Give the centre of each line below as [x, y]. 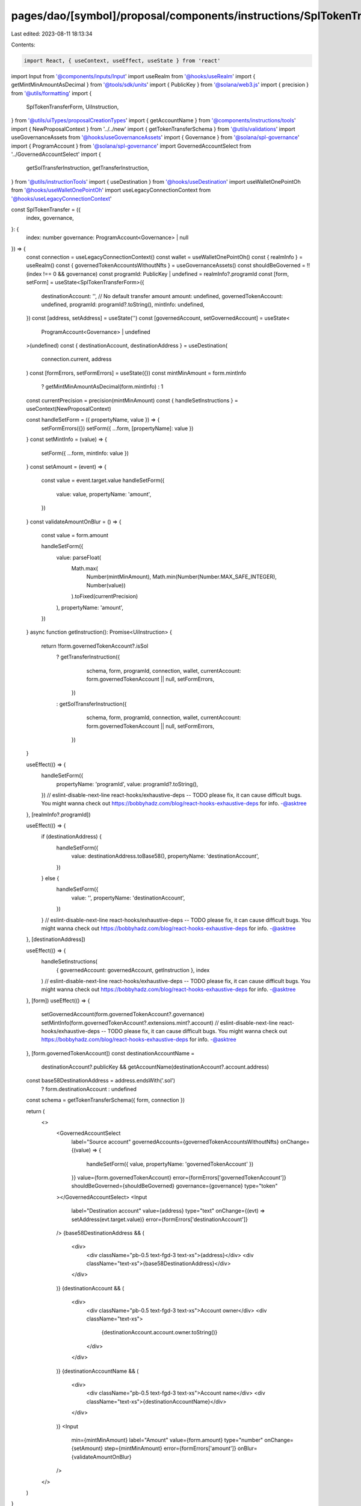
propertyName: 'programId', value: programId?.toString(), [127, 784]
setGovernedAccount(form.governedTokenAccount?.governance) [123, 1014]
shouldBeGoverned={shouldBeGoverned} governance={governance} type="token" [174, 1186]
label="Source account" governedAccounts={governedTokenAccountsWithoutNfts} [175, 1142]
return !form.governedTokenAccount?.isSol [95, 646]
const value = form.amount [75, 535]
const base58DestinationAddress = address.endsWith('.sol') [101, 1081]
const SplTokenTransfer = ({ [46, 209]
